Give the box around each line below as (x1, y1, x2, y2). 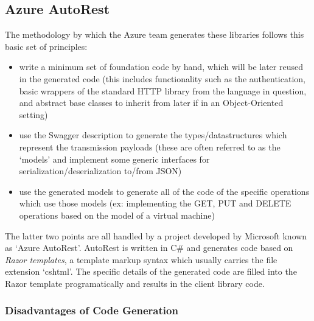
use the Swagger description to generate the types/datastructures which (19, 129, 287, 141)
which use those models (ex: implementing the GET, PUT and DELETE (19, 197, 291, 210)
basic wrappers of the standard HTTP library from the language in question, (19, 84, 307, 97)
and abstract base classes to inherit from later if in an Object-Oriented (19, 96, 284, 109)
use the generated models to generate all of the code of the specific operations (19, 185, 310, 197)
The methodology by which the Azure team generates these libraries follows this (5, 28, 304, 41)
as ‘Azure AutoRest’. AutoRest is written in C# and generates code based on (5, 241, 293, 254)
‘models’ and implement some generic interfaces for (19, 152, 210, 165)
